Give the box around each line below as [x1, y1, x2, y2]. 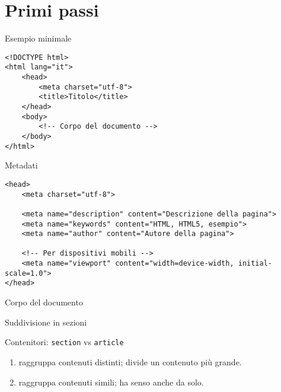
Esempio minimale [5, 32, 72, 44]
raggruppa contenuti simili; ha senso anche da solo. [18, 375, 204, 388]
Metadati [5, 159, 38, 171]
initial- [238, 259, 273, 268]
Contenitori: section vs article [5, 336, 124, 348]
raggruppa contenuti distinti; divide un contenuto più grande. [18, 355, 242, 368]
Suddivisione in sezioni [5, 315, 87, 328]
